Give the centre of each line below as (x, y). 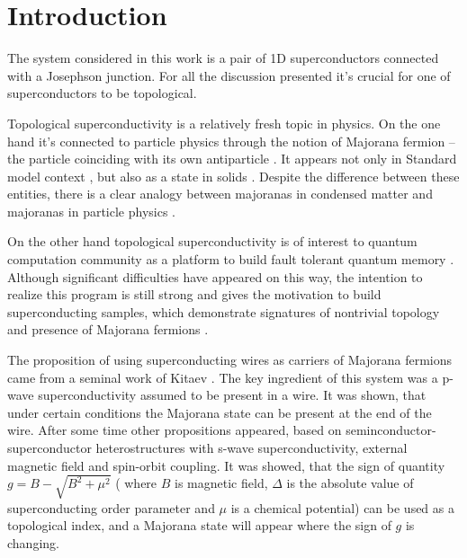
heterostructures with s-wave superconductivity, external (251, 447)
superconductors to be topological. (102, 93)
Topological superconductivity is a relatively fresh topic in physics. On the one (224, 123)
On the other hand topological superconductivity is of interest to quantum (212, 241)
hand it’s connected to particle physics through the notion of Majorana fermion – (231, 141)
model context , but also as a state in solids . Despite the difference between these (233, 176)
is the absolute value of (350, 483)
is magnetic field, (221, 483)
